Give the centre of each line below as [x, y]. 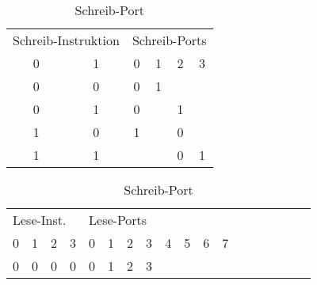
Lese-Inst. [40, 220]
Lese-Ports [118, 220]
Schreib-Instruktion [66, 40]
